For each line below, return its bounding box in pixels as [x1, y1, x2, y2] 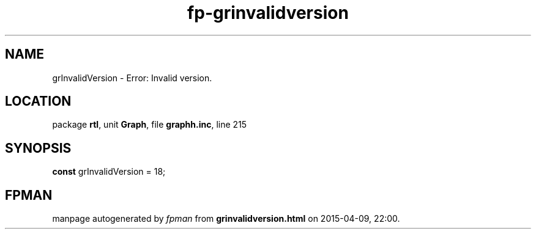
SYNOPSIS [5, 140, 72, 156]
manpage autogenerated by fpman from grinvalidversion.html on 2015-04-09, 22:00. [52, 213, 400, 224]
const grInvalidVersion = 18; [52, 166, 166, 177]
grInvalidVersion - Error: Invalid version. [52, 72, 212, 83]
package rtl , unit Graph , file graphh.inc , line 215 [52, 119, 247, 130]
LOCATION [5, 93, 72, 109]
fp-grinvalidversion [187, 2, 349, 23]
